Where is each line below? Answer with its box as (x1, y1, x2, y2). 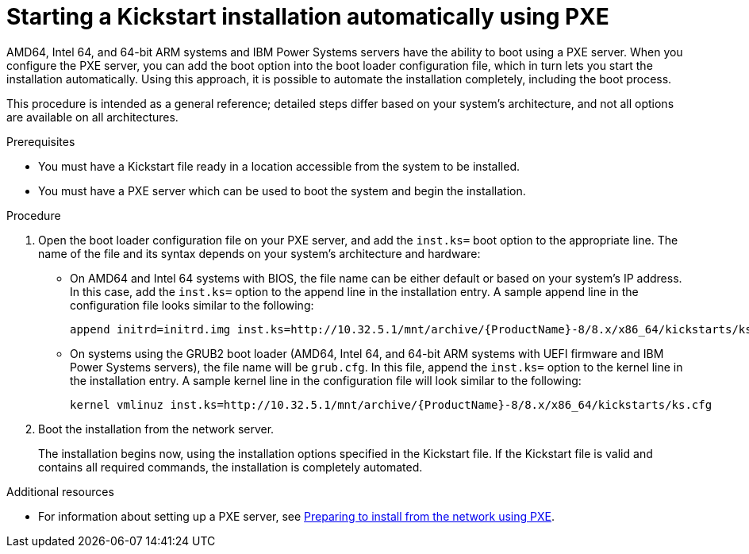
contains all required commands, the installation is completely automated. (38, 460, 423, 474)
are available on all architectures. (6, 110, 179, 124)
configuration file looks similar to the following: (70, 298, 314, 312)
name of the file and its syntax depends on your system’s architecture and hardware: (38, 246, 481, 260)
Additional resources (6, 484, 114, 498)
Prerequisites (6, 134, 75, 148)
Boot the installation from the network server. (38, 421, 275, 436)
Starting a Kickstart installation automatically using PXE (6, 3, 609, 30)
